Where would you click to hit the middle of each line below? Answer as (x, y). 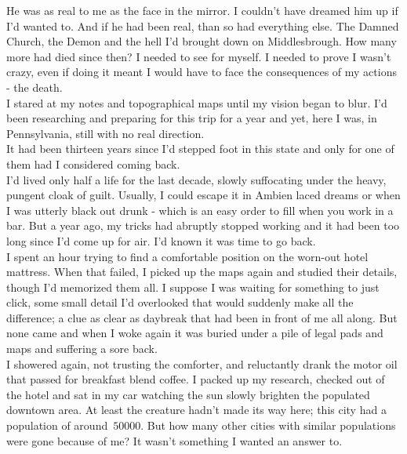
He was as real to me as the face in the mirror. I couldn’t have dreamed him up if (202, 10)
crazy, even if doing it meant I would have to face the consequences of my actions (202, 72)
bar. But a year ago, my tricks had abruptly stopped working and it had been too (203, 225)
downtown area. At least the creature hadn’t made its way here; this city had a (196, 410)
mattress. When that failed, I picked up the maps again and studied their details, (202, 272)
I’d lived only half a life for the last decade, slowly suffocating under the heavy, (196, 179)
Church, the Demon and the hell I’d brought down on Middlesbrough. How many (202, 41)
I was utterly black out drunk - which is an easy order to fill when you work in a (200, 210)
